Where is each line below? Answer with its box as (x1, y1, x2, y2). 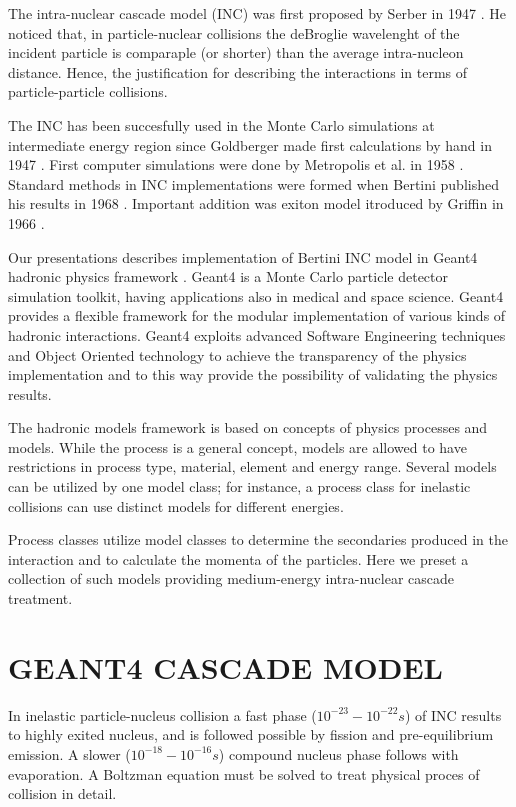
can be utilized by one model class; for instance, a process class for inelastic (8, 476, 471, 497)
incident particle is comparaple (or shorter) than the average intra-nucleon (8, 42, 464, 63)
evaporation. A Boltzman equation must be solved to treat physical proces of (8, 763, 480, 784)
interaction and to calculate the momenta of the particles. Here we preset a (8, 548, 469, 569)
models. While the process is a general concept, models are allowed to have (8, 436, 467, 457)
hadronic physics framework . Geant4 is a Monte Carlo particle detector (8, 266, 448, 287)
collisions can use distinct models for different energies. (8, 495, 344, 516)
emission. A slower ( (8, 743, 131, 764)
